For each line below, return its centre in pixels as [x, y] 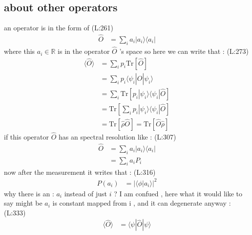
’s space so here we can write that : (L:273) [184, 51]
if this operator [26, 137]
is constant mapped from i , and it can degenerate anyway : [142, 203]
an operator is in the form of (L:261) [59, 28]
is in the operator [84, 51]
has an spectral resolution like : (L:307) [117, 137]
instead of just [85, 193]
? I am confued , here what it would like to [178, 193]
